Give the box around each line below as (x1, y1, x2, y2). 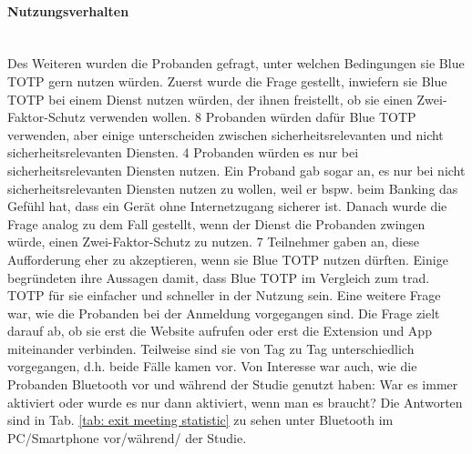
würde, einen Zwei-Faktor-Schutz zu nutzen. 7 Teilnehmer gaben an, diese (7, 232, 419, 251)
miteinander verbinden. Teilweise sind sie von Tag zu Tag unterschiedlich (7, 338, 415, 358)
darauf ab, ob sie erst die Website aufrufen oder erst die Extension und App (7, 321, 432, 340)
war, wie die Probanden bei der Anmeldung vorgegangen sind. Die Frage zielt (7, 303, 440, 322)
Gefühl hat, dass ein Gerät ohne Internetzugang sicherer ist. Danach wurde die (7, 197, 447, 216)
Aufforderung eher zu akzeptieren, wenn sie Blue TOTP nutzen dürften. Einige (7, 249, 448, 268)
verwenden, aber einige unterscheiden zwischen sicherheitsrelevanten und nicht (7, 125, 444, 144)
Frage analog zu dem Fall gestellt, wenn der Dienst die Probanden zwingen (7, 214, 426, 233)
